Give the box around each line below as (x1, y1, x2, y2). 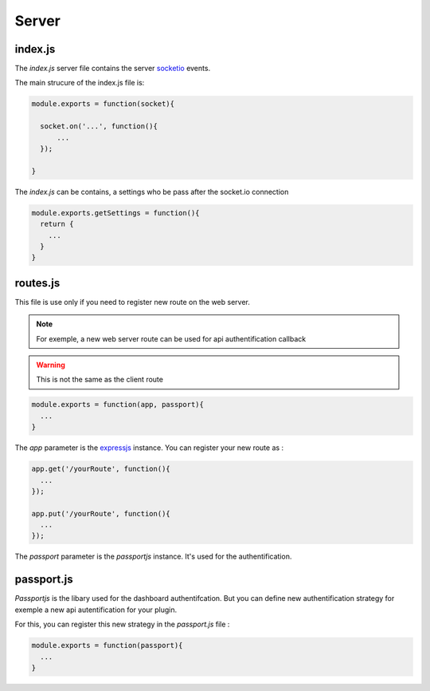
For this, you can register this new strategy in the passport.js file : (14, 619, 230, 630)
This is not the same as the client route (36, 375, 163, 385)
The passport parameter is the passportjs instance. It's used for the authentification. (14, 551, 292, 562)
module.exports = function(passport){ (31, 641, 183, 650)
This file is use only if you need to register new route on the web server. (14, 297, 250, 306)
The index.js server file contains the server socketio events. (14, 64, 211, 73)
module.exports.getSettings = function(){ (31, 208, 200, 217)
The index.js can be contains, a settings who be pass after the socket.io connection (14, 187, 289, 196)
